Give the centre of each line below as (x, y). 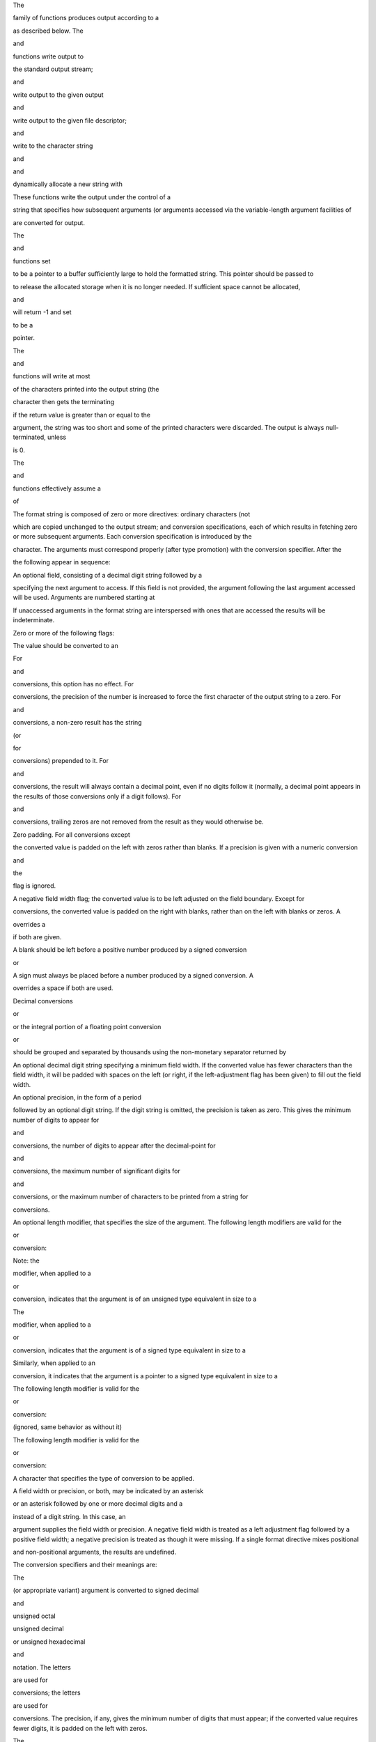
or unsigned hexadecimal (49, 1642)
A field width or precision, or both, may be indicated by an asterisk (108, 1491)
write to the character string (53, 146)
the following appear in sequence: (62, 562)
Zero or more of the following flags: (64, 633)
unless (57, 437)
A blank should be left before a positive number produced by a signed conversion (130, 950)
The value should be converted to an (65, 645)
